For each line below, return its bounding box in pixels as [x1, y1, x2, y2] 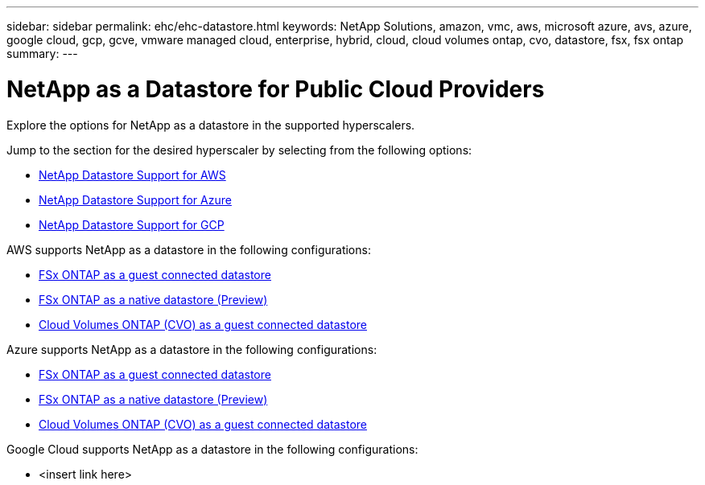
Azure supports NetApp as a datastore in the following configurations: [6, 342, 377, 356]
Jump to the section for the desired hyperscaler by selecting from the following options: [6, 142, 472, 157]
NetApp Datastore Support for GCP [39, 217, 225, 232]
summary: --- [6, 47, 78, 60]
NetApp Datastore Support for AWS [39, 167, 226, 182]
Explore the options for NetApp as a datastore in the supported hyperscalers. [6, 117, 415, 132]
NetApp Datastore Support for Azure [39, 192, 232, 207]
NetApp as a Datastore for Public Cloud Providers [6, 75, 545, 103]
